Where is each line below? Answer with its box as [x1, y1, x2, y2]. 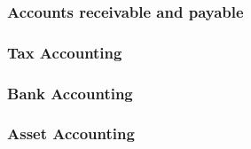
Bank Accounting [7, 82, 133, 104]
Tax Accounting [7, 41, 122, 63]
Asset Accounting [7, 122, 135, 145]
